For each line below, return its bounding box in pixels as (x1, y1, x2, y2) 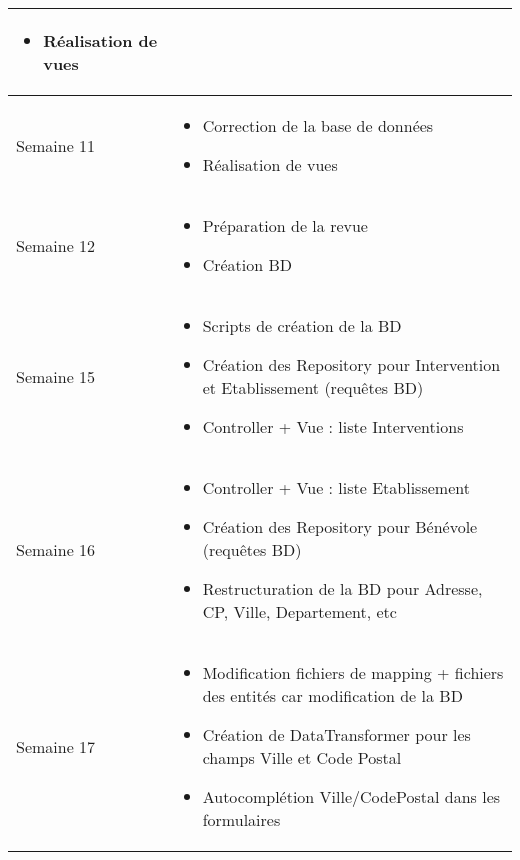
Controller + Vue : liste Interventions (202, 415, 464, 438)
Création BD (202, 253, 293, 276)
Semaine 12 (16, 233, 96, 257)
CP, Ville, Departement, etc (202, 600, 397, 623)
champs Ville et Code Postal (202, 746, 402, 769)
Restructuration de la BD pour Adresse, (202, 577, 483, 600)
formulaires (202, 808, 281, 831)
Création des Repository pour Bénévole (202, 515, 478, 538)
